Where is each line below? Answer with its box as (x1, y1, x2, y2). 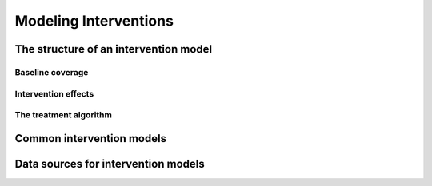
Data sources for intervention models (14, 156, 205, 171)
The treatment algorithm (14, 109, 112, 121)
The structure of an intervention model (14, 42, 212, 56)
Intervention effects (14, 88, 94, 99)
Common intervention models (14, 132, 167, 145)
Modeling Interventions (14, 12, 174, 30)
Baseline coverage (14, 66, 89, 77)
